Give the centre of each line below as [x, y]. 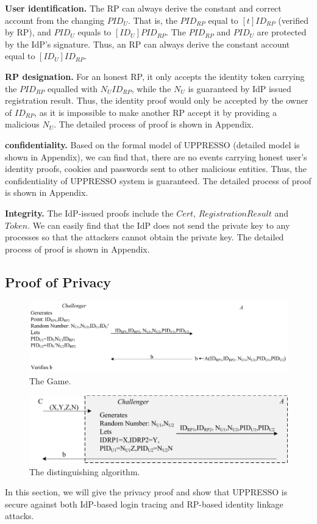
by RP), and [28, 32]
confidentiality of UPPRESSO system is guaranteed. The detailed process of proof [158, 180]
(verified [294, 20]
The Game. [50, 380]
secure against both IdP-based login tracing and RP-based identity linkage [144, 504]
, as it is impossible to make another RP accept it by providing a [156, 112]
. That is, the [152, 20]
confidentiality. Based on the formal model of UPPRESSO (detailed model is [152, 144]
